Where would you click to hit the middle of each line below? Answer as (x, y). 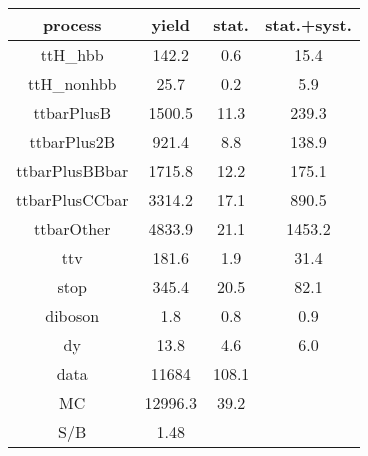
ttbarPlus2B (72, 141)
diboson (72, 315)
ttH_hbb (72, 54)
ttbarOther (72, 228)
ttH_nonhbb (72, 83)
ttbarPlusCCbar (72, 199)
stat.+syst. (308, 24)
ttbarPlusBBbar (72, 170)
